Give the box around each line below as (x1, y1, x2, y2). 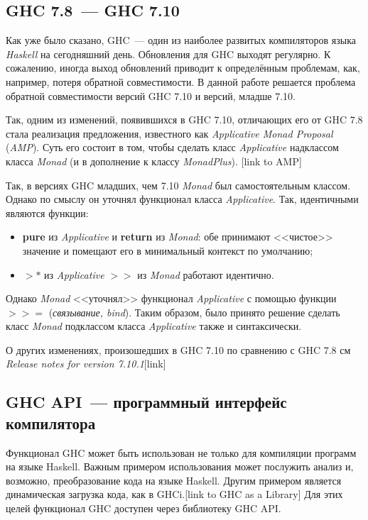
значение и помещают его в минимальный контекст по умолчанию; (22, 243, 313, 258)
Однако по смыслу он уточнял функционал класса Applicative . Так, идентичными (6, 192, 359, 206)
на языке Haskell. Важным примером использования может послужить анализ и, (6, 459, 354, 474)
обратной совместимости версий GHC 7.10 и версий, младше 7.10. (6, 88, 296, 103)
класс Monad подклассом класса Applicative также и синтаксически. (6, 319, 302, 333)
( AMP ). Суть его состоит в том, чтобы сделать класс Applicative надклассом (6, 140, 339, 155)
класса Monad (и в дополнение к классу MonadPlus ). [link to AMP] (6, 153, 302, 168)
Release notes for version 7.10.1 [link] (6, 356, 166, 371)
